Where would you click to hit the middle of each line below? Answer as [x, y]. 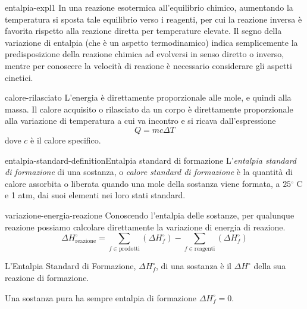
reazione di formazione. [47, 278]
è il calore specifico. [66, 140]
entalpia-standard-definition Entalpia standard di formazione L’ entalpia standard [151, 160]
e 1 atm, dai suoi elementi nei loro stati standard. [95, 195]
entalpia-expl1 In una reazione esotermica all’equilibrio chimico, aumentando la [149, 7]
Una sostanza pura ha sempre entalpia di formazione [101, 297]
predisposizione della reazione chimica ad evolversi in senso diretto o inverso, [145, 54]
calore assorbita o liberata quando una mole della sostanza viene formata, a [142, 183]
